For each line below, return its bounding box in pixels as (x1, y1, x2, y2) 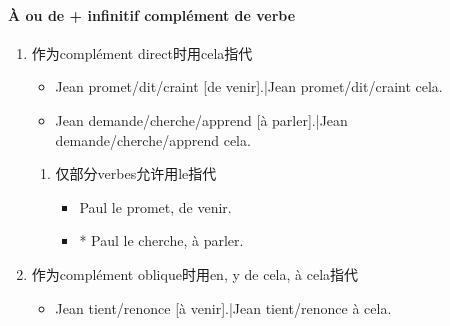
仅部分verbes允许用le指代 (55, 163, 217, 184)
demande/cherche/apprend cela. (55, 129, 251, 150)
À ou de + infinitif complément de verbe (8, 4, 296, 25)
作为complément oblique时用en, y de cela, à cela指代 (31, 263, 359, 284)
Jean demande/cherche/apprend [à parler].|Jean (55, 109, 348, 130)
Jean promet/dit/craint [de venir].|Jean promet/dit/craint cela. (55, 76, 443, 97)
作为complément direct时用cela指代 (31, 42, 253, 63)
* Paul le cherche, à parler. (79, 230, 244, 251)
